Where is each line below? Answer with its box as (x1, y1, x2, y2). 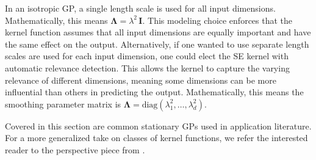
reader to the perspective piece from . (5, 143, 145, 156)
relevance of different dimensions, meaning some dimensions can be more (5, 73, 276, 86)
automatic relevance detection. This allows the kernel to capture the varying (5, 61, 290, 74)
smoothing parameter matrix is (5, 97, 121, 110)
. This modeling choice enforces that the (142, 13, 293, 26)
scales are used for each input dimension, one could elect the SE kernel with (5, 49, 289, 62)
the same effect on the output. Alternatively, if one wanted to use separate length (5, 37, 309, 50)
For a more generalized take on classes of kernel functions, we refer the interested (5, 131, 308, 144)
